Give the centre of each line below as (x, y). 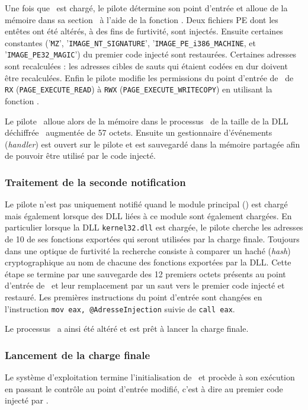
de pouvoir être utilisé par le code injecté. (80, 156)
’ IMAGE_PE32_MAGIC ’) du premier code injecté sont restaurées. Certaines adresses (151, 54)
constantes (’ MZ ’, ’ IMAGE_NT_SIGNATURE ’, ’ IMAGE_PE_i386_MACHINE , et (130, 42)
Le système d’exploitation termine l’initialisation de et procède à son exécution (150, 377)
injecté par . (27, 400)
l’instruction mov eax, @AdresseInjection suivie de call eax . (120, 308)
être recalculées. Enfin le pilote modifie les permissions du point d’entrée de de (149, 77)
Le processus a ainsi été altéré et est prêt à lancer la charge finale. (127, 329)
